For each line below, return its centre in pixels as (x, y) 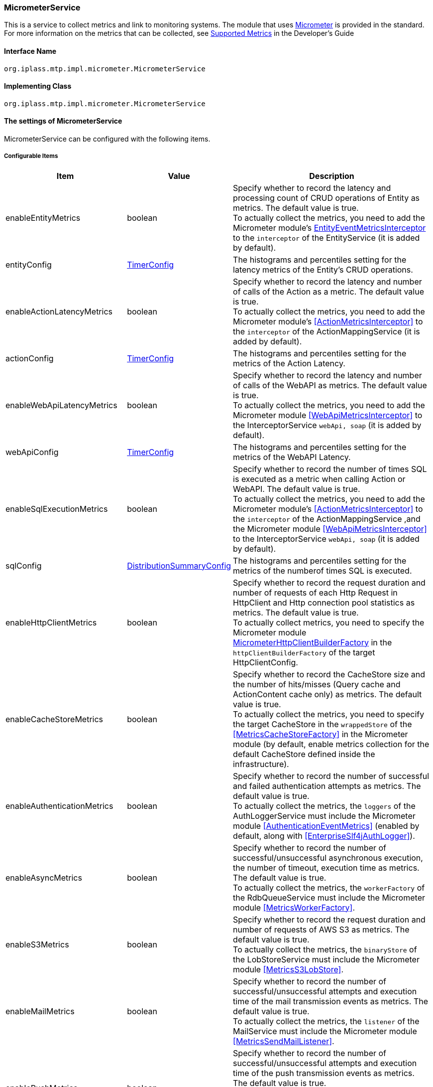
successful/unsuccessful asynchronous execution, (328, 857)
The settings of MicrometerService (63, 121)
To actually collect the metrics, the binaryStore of (325, 949)
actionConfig (30, 358)
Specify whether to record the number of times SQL (330, 469)
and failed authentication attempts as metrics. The (327, 786)
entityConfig (29, 264)
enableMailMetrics (40, 1011)
